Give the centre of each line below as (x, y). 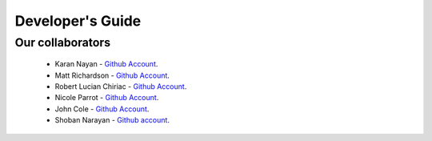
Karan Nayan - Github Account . (106, 64)
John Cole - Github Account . (102, 109)
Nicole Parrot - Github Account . (107, 98)
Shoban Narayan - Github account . (112, 120)
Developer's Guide (78, 21)
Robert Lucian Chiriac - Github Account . (121, 86)
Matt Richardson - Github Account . (112, 75)
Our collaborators (63, 42)
